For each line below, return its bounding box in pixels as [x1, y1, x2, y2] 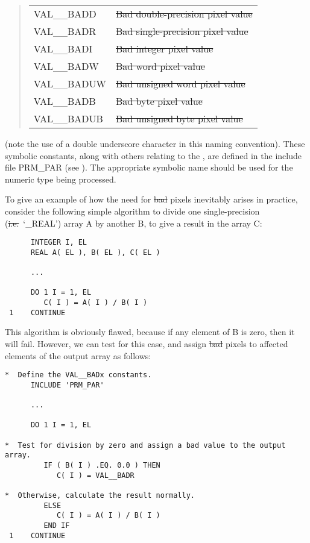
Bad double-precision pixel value [116, 7, 253, 20]
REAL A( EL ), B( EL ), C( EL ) [30, 248, 160, 257]
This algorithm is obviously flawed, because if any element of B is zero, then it [5, 325, 295, 338]
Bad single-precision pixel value [116, 24, 248, 38]
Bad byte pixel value [116, 94, 203, 108]
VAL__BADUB [33, 111, 103, 125]
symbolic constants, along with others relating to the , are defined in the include [5, 149, 302, 162]
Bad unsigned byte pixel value [116, 111, 243, 125]
